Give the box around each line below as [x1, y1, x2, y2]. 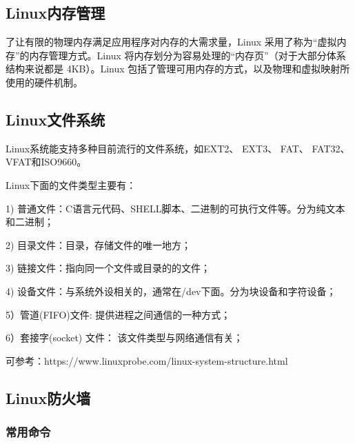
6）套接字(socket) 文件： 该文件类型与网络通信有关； [6, 330, 243, 345]
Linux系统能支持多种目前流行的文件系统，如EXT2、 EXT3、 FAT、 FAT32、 [6, 141, 350, 155]
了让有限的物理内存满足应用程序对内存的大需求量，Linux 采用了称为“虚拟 [6, 34, 337, 49]
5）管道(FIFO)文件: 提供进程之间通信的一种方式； [6, 307, 231, 321]
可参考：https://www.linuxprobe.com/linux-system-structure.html [6, 353, 288, 367]
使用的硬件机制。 [6, 74, 83, 89]
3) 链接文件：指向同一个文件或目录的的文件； [6, 261, 211, 275]
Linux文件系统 [6, 108, 105, 130]
